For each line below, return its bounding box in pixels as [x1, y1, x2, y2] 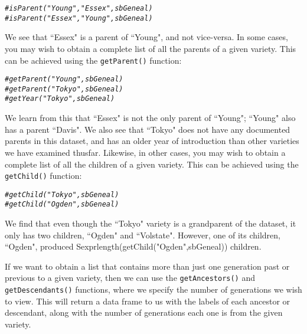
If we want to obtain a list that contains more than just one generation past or [5, 260, 290, 272]
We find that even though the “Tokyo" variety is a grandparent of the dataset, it [5, 217, 296, 230]
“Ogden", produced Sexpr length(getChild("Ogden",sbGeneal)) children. [5, 240, 262, 253]
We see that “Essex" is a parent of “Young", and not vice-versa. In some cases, [5, 31, 288, 43]
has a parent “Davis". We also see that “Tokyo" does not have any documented [5, 123, 290, 135]
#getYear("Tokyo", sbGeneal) [5, 94, 115, 103]
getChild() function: [5, 169, 82, 182]
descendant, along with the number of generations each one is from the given [5, 306, 283, 319]
